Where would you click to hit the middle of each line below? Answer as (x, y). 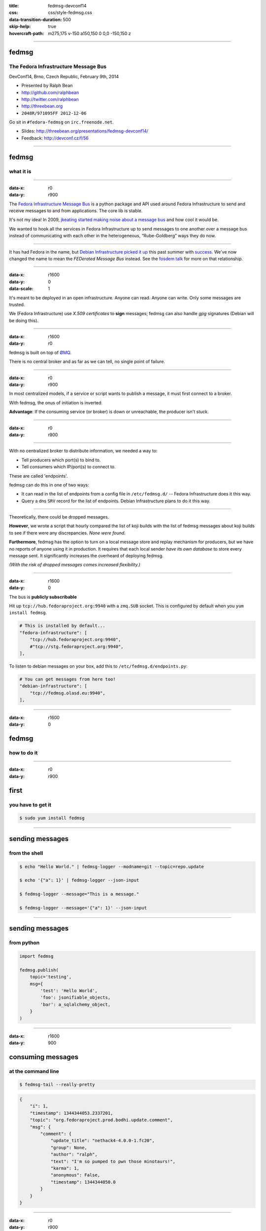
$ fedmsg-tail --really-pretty (57, 1085)
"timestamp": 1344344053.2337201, (71, 1113)
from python (24, 943)
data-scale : (21, 289)
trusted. (17, 304)
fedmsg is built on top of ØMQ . (40, 353)
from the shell (26, 853)
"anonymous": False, (75, 1175)
